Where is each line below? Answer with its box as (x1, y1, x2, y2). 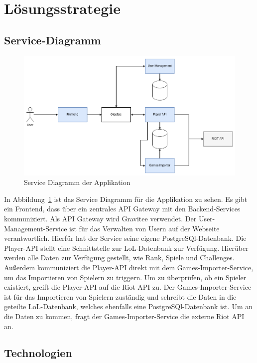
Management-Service (4, 223, 67, 233)
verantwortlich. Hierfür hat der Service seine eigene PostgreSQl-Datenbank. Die (4, 233, 247, 243)
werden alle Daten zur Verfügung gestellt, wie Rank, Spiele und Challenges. (4, 252, 235, 263)
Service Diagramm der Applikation (24, 177, 130, 187)
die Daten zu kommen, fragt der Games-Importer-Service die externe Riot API (4, 311, 245, 321)
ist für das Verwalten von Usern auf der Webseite (69, 223, 220, 233)
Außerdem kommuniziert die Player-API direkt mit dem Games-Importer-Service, (4, 262, 254, 272)
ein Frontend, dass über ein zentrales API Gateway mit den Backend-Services (4, 203, 241, 214)
